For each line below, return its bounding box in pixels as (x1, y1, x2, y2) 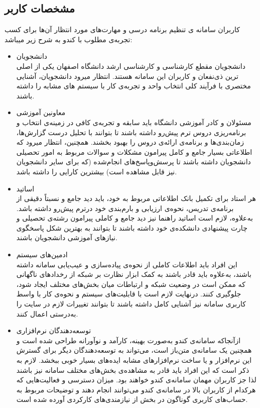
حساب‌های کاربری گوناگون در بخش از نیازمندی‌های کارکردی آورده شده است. (16, 394, 248, 404)
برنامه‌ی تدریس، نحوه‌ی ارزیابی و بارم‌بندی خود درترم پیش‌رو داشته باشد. (16, 202, 234, 213)
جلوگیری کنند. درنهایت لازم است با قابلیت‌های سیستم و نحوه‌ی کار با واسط (16, 288, 241, 299)
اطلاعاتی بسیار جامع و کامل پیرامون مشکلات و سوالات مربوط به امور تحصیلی (16, 146, 252, 157)
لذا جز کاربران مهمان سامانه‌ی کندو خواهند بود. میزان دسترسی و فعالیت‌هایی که (16, 374, 256, 385)
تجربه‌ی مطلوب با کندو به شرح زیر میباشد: (5, 34, 133, 44)
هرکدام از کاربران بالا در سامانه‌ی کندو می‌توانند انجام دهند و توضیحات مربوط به (16, 384, 256, 394)
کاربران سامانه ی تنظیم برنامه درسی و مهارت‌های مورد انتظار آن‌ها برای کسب (5, 24, 240, 35)
